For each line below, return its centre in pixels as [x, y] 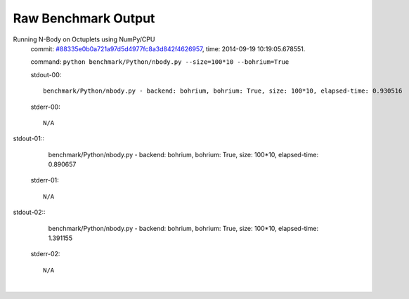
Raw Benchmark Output [84, 18]
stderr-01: [45, 180]
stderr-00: [45, 107]
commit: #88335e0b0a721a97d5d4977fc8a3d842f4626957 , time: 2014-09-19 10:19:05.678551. [168, 48]
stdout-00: [46, 74]
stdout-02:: [29, 212]
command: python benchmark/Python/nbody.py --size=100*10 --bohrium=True [160, 62]
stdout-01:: [29, 139]
